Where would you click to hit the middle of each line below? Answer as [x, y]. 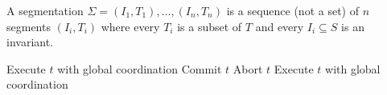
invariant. [30, 42]
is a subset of [210, 26]
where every [130, 26]
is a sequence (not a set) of [292, 10]
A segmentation [45, 10]
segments [29, 26]
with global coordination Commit [140, 68]
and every [280, 26]
